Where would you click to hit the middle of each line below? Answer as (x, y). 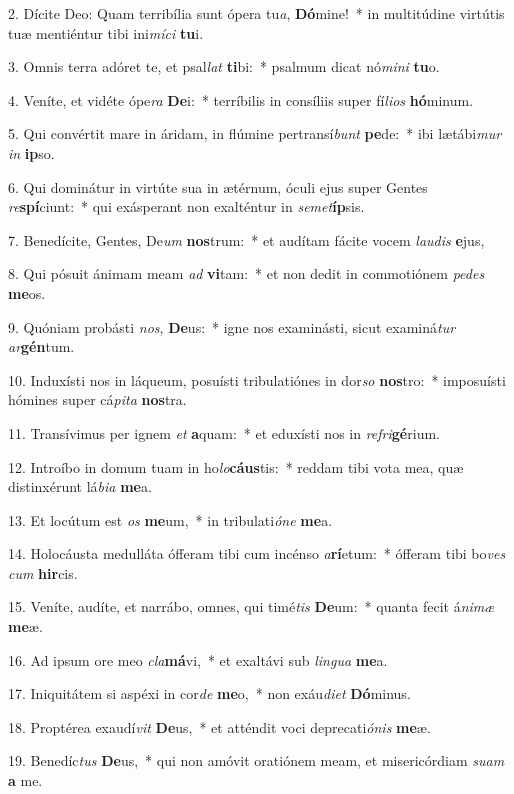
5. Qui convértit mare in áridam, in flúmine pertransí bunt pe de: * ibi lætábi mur (255, 133)
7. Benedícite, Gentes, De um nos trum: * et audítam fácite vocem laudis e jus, (246, 239)
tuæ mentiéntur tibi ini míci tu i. (106, 32)
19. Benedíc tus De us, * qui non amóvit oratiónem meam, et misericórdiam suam (256, 760)
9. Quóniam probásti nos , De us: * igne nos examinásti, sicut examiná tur (232, 326)
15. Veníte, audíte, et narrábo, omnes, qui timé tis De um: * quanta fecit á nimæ (251, 606)
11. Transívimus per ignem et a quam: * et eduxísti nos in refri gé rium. (224, 432)
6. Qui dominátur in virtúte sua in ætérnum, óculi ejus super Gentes (218, 186)
